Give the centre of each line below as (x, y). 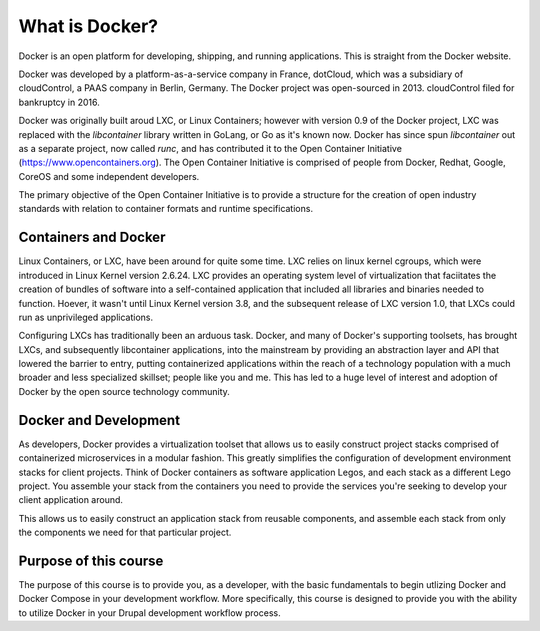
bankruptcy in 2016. (59, 102)
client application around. (71, 500)
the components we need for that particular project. (125, 532)
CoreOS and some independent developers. (109, 176)
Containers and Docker (92, 237)
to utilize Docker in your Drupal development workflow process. (149, 612)
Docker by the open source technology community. (124, 391)
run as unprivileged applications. (86, 317)
